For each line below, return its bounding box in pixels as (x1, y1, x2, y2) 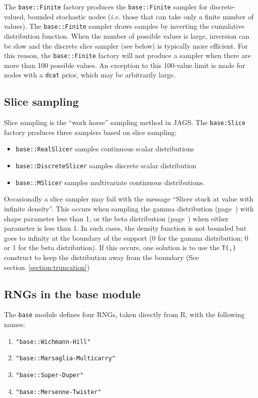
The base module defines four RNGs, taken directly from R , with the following (4, 309, 245, 320)
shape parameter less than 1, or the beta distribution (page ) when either (4, 213, 229, 223)
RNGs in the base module (4, 286, 141, 301)
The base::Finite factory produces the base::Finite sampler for (4, 1, 208, 11)
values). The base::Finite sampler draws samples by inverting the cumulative (4, 21, 245, 31)
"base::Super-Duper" (15, 372, 84, 379)
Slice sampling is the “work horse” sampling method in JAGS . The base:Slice (4, 117, 246, 128)
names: (4, 319, 25, 330)
